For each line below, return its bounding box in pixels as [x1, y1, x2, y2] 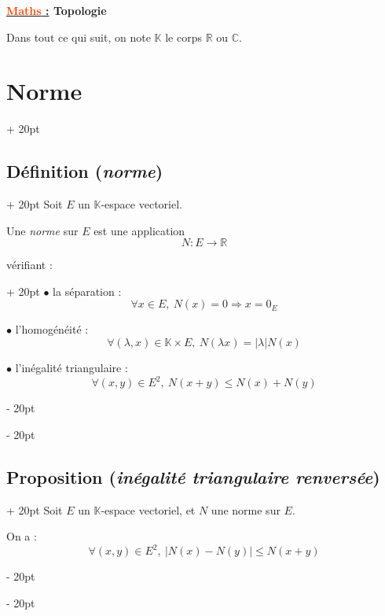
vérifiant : [6, 256, 53, 273]
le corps [165, 28, 202, 45]
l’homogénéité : [15, 321, 89, 338]
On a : [6, 528, 37, 544]
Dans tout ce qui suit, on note [6, 28, 151, 45]
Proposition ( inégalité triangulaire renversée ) [6, 464, 380, 489]
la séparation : [53, 282, 122, 299]
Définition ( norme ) [6, 159, 163, 183]
